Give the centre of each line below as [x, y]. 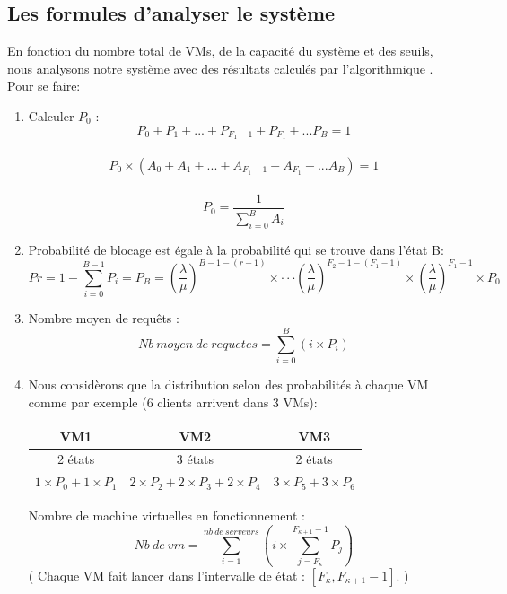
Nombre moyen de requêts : [104, 318]
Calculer [51, 115]
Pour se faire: [44, 86]
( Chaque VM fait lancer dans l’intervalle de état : [166, 575]
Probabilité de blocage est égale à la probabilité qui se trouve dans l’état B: [236, 249]
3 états [195, 459]
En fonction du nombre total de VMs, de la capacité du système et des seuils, [220, 51]
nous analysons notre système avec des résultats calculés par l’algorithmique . [220, 68]
